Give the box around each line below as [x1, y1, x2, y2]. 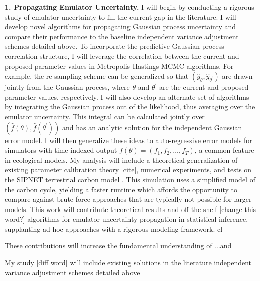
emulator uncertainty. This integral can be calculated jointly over [5, 111, 205, 121]
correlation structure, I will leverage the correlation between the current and [5, 50, 239, 61]
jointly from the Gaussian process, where [5, 82, 130, 92]
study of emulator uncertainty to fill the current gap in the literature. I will [5, 11, 236, 22]
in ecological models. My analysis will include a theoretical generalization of [5, 154, 238, 165]
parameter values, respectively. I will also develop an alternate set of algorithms [5, 91, 249, 102]
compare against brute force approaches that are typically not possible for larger [5, 194, 252, 204]
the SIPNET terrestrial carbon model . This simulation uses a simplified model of [5, 174, 255, 184]
